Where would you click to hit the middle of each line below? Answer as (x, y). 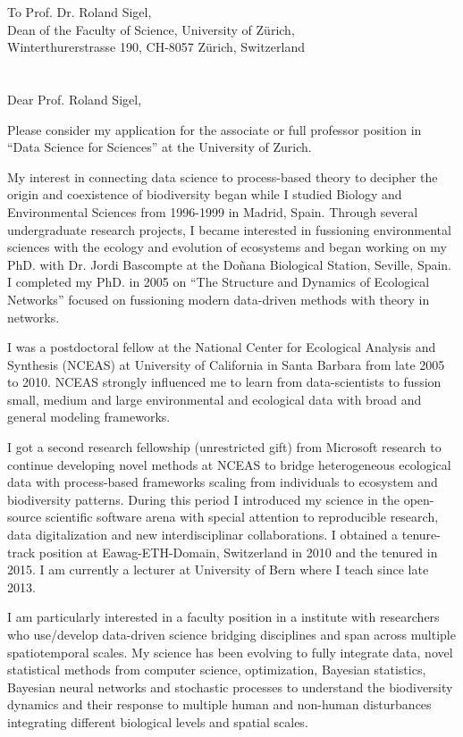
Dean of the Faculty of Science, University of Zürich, (151, 29)
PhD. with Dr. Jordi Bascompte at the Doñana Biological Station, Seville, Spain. (230, 264)
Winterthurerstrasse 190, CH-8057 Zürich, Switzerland (156, 47)
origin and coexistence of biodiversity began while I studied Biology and (205, 194)
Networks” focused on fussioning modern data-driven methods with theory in (219, 299)
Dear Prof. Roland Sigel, (75, 99)
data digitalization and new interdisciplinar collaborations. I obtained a (203, 535)
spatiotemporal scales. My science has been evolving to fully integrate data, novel (230, 652)
